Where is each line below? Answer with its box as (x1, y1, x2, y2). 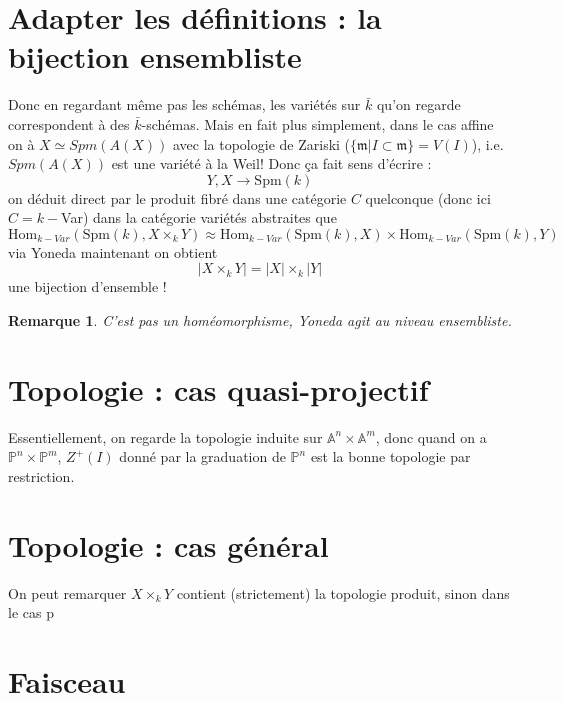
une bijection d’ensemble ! (8, 276, 167, 297)
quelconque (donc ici (365, 187, 491, 208)
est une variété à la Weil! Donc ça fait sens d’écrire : (111, 153, 432, 174)
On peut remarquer (8, 582, 127, 603)
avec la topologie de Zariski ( (172, 133, 351, 154)
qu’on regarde (376, 94, 461, 115)
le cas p (8, 602, 54, 623)
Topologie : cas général (8, 524, 329, 565)
